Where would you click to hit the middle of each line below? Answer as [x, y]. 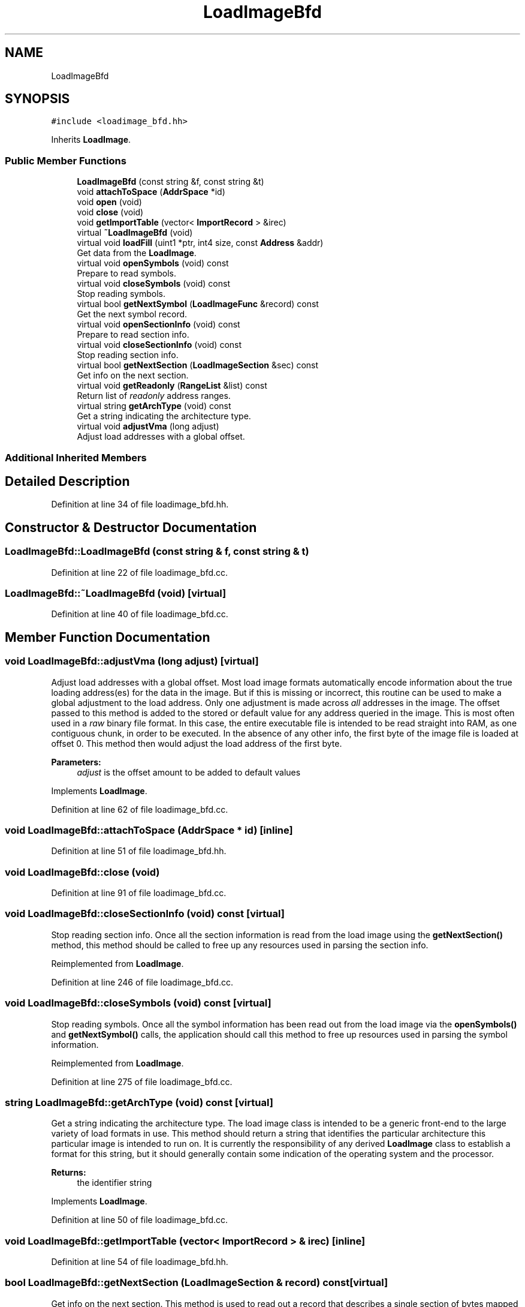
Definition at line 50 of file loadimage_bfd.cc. [140, 1220]
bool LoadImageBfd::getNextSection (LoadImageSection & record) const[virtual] [197, 1283]
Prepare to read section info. [133, 335]
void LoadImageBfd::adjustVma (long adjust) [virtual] [132, 661]
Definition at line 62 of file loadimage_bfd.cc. [140, 809]
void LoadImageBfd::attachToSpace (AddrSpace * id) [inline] [149, 830]
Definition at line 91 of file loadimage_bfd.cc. [139, 893]
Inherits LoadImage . [91, 140]
